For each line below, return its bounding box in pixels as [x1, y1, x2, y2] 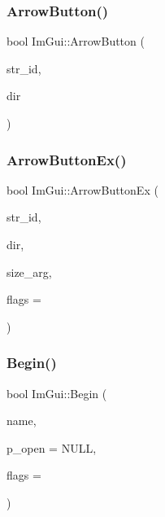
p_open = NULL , [7, 439, 97, 456]
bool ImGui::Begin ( [7, 384, 107, 401]
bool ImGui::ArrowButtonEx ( [7, 181, 158, 198]
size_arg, [7, 263, 52, 280]
